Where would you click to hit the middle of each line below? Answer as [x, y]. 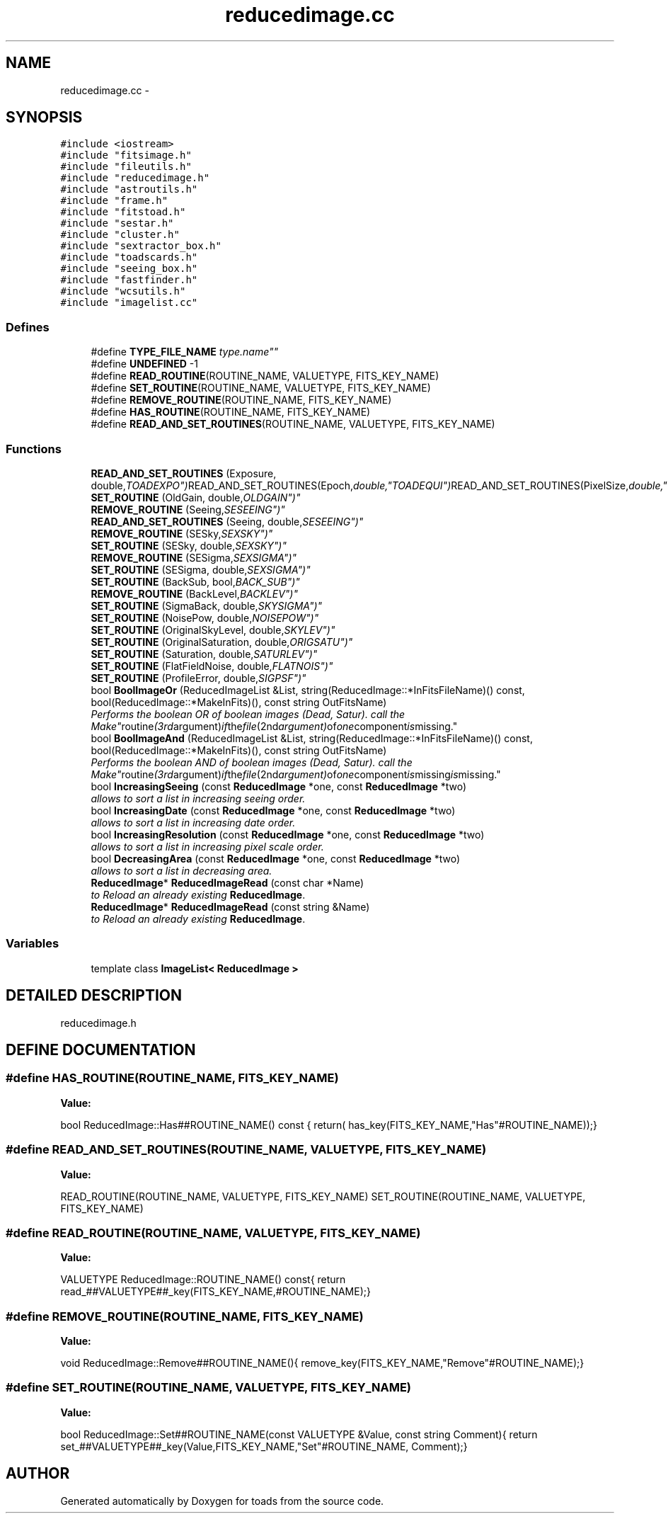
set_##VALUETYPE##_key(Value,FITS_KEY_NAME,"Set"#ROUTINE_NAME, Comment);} [264, 1446]
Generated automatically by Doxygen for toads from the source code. [222, 1501]
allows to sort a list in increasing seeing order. [198, 798]
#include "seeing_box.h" [129, 269]
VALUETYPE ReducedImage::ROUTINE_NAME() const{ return [203, 1280]
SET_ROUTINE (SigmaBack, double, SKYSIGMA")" [207, 605]
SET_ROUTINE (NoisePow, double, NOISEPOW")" [205, 618]
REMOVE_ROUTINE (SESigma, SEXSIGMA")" [194, 557]
